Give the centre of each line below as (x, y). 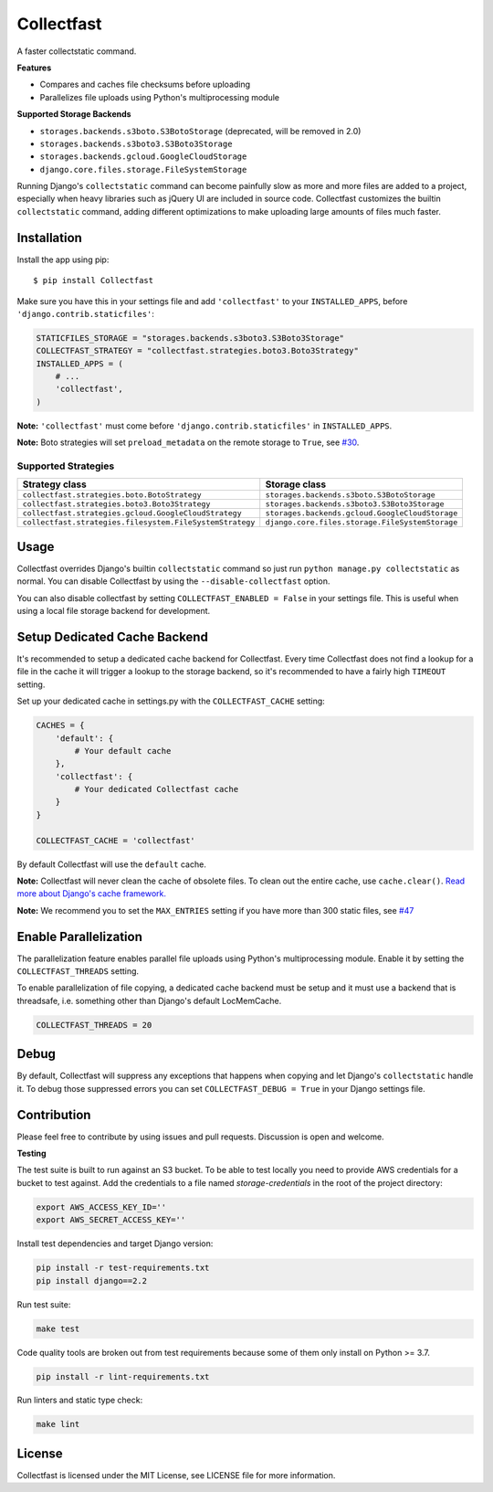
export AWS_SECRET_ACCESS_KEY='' (111, 1220)
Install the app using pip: (63, 259)
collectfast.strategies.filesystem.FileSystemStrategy (139, 522)
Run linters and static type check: (80, 1400)
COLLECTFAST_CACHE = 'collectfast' (115, 840)
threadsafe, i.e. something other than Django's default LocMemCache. (149, 1000)
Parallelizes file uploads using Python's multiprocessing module (160, 97)
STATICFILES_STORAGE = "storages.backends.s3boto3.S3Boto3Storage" (190, 338)
